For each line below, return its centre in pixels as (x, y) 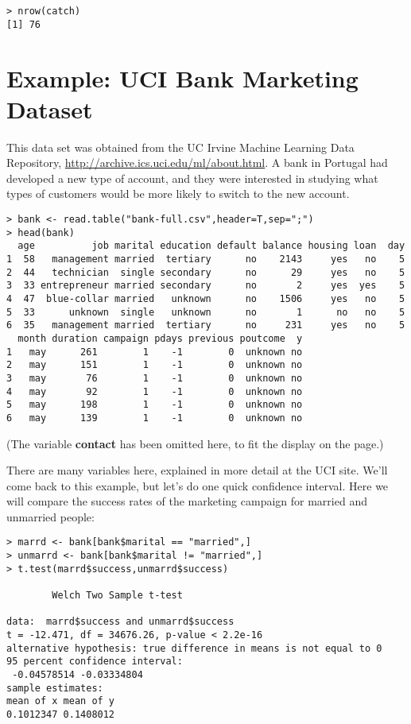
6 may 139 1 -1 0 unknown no (155, 418)
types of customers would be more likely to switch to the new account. (178, 194)
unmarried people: (50, 516)
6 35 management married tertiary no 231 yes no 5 (206, 325)
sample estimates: (55, 688)
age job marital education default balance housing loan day (211, 246)
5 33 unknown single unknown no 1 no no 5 (206, 312)
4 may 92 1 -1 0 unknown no (155, 391)
